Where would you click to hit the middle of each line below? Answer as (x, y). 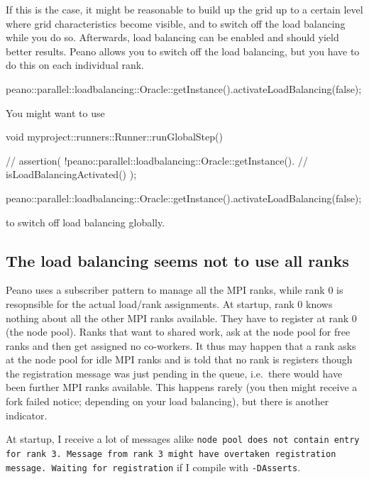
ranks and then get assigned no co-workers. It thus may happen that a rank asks (181, 345)
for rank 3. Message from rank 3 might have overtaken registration (171, 454)
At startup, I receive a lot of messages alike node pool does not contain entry (183, 439)
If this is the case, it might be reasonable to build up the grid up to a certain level (184, 9)
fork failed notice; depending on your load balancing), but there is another (167, 401)
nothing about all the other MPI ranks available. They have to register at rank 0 (181, 318)
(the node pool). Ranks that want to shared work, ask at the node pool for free (178, 332)
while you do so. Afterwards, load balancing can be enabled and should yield (172, 37)
